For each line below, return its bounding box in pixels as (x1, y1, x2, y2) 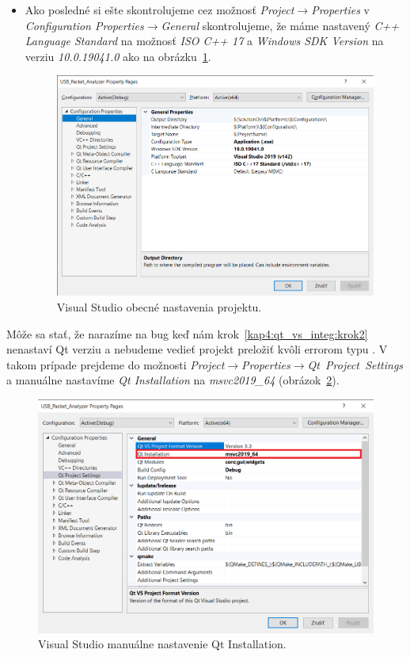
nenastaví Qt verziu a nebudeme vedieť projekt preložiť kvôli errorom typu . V (6, 341, 388, 357)
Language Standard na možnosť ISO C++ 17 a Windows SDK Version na (25, 32, 384, 49)
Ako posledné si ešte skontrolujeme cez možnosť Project (25, 2, 294, 17)
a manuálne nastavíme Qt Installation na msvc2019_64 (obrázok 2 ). (6, 372, 340, 388)
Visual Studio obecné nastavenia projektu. (56, 299, 262, 315)
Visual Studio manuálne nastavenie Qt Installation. (38, 636, 287, 652)
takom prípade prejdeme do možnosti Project (6, 356, 225, 372)
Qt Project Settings (307, 356, 404, 372)
